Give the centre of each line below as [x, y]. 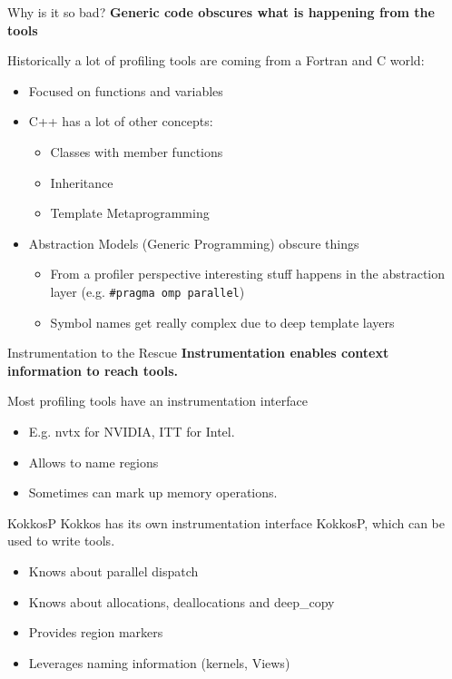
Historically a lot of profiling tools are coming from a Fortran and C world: [216, 60]
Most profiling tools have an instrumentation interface [157, 401]
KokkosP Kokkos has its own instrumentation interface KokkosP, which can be [226, 522]
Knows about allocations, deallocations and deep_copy [182, 601]
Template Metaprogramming [130, 213]
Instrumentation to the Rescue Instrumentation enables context [198, 353]
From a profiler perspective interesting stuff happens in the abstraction [248, 274]
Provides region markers [96, 632]
